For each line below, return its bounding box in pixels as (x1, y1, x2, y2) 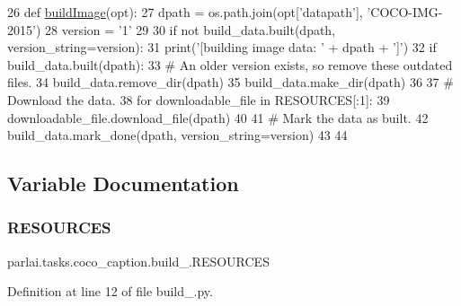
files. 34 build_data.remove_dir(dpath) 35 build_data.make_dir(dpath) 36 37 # (7, 73, 454, 92)
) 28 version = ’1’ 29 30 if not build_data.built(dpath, (35, 20, 336, 39)
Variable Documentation (7, 170, 239, 197)
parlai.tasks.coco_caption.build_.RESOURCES (7, 251, 270, 270)
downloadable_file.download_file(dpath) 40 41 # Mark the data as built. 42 (7, 108, 429, 127)
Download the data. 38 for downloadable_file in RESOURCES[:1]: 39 (7, 90, 390, 109)
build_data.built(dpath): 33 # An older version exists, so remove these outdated (7, 55, 453, 74)
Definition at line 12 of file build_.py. (7, 282, 213, 301)
